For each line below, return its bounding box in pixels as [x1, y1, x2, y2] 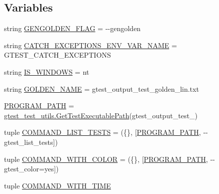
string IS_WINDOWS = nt [4, 66, 89, 77]
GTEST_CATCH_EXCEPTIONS [4, 50, 111, 60]
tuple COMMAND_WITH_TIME [4, 180, 111, 190]
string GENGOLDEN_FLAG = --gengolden [4, 23, 141, 34]
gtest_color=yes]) [4, 163, 59, 174]
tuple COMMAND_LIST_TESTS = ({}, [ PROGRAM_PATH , [4, 127, 201, 137]
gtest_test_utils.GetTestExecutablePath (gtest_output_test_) [4, 110, 198, 120]
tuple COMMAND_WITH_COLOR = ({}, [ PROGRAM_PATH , [4, 153, 208, 164]
